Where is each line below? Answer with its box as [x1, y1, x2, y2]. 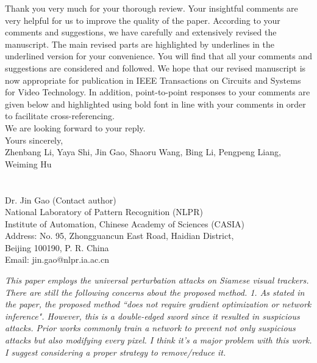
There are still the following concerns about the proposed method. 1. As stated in [5, 285, 305, 298]
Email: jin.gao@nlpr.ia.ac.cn [5, 253, 110, 266]
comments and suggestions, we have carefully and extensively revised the [5, 26, 277, 38]
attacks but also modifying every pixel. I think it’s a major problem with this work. [5, 334, 312, 346]
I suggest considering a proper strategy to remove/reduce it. [5, 345, 226, 358]
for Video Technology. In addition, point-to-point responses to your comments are [5, 86, 310, 98]
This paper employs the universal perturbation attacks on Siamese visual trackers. [5, 274, 309, 287]
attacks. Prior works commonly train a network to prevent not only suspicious [5, 321, 296, 334]
